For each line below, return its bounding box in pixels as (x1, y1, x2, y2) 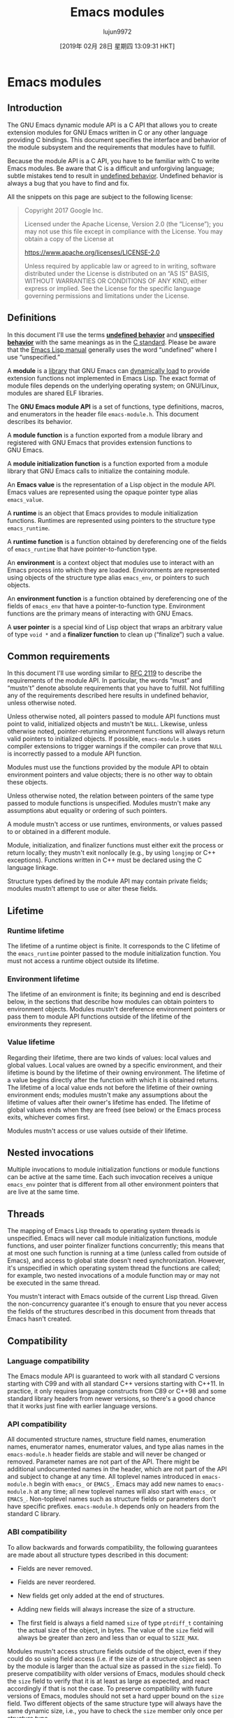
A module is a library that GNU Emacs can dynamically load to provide (7, 366, 210, 375)
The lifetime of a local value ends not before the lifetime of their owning (7, 1083, 213, 1091)
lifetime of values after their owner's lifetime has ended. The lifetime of (7, 1098, 211, 1106)
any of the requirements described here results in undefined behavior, (7, 691, 209, 700)
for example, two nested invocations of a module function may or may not (7, 1272, 220, 1280)
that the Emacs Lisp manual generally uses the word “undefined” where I (7, 345, 217, 354)
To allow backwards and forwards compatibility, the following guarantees (7, 1543, 218, 1551)
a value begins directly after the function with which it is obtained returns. (7, 1075, 219, 1084)
